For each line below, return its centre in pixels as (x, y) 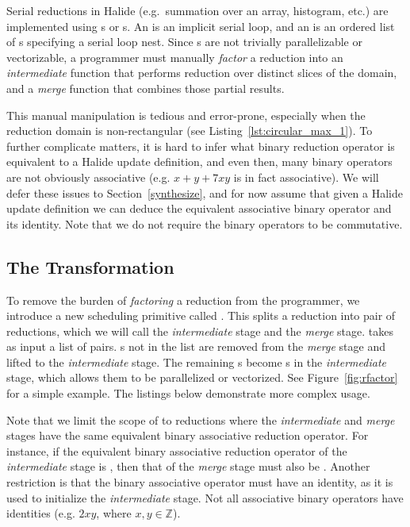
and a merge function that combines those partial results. (146, 88)
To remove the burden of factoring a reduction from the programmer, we (183, 300)
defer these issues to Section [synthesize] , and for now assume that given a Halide (205, 192)
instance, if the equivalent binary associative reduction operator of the (177, 450)
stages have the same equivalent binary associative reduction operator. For (188, 435)
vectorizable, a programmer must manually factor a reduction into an (175, 57)
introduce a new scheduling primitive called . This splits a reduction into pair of (201, 315)
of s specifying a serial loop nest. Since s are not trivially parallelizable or (184, 42)
